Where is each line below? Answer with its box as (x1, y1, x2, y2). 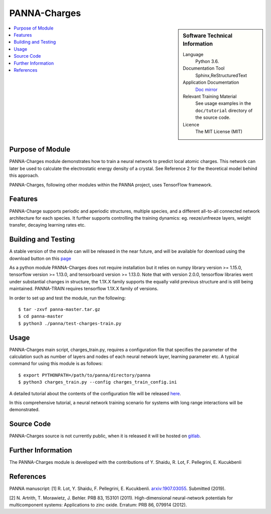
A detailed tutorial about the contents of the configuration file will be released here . (9, 390, 181, 396)
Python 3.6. (195, 58, 219, 65)
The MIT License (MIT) (195, 128, 243, 134)
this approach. (9, 173, 40, 179)
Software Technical (183, 32, 233, 39)
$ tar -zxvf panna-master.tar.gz (18, 306, 100, 312)
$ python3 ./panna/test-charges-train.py (18, 320, 121, 326)
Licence (183, 121, 199, 127)
